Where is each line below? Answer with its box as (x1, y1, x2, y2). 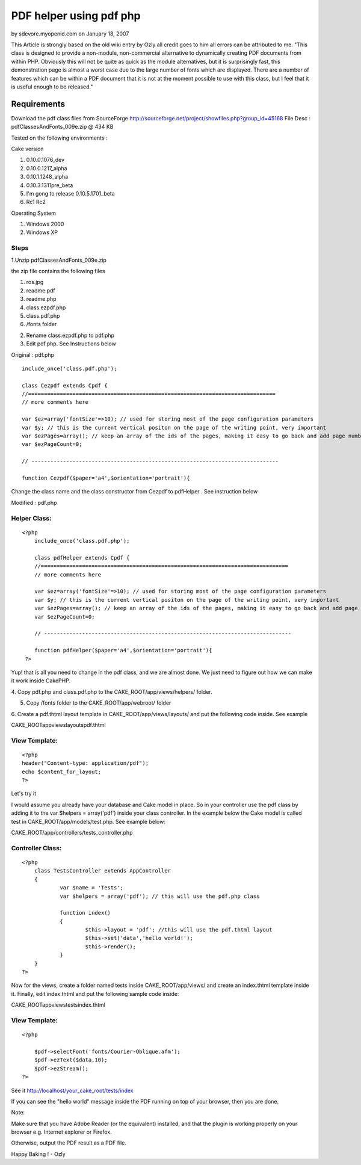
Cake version (11, 145, 45, 152)
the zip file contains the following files (11, 268, 105, 275)
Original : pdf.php (11, 351, 54, 358)
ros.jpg (26, 279, 44, 286)
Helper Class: (11, 514, 52, 522)
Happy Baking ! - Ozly (11, 1150, 66, 1158)
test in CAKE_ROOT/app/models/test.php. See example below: (11, 818, 165, 825)
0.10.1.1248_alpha (26, 173, 69, 181)
